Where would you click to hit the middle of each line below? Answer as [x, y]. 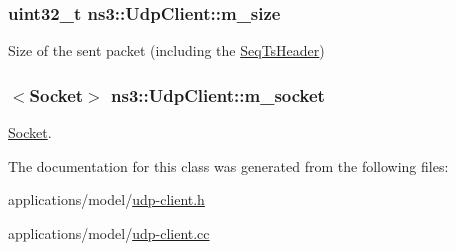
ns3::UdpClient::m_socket [218, 94]
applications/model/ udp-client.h [106, 199]
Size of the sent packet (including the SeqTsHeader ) [166, 50]
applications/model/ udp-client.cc [109, 232]
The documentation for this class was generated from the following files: [228, 165]
